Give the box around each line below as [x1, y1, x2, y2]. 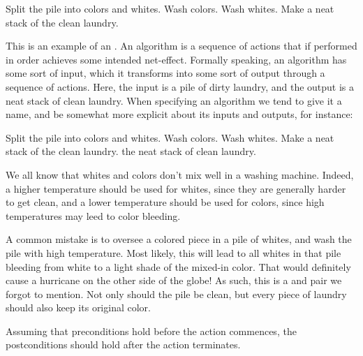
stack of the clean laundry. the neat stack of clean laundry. [6, 144, 256, 158]
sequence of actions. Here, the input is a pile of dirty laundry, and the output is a [6, 79, 355, 94]
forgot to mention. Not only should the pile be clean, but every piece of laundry [6, 286, 347, 301]
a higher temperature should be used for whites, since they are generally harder [6, 181, 346, 195]
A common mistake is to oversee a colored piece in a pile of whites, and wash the [6, 232, 352, 246]
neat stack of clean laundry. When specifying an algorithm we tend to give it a [6, 93, 342, 107]
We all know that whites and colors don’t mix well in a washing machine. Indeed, [6, 167, 354, 181]
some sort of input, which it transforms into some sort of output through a [6, 66, 325, 80]
